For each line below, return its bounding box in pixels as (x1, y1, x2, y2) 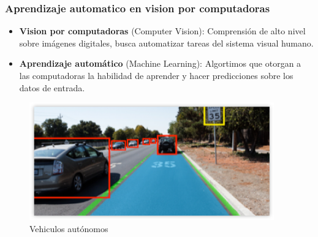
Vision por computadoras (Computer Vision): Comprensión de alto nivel (19, 24, 306, 37)
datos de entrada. (19, 81, 85, 94)
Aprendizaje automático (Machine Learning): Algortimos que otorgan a (19, 57, 301, 70)
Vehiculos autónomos (29, 222, 108, 235)
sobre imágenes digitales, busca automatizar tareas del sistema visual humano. (19, 36, 314, 49)
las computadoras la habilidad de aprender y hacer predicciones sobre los (19, 69, 293, 81)
